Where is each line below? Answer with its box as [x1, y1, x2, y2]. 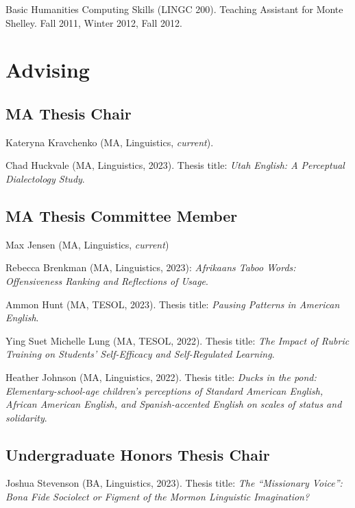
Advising [5, 56, 90, 84]
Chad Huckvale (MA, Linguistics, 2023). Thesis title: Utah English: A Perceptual [5, 158, 345, 172]
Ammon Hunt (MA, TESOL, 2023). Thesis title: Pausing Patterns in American [5, 297, 340, 311]
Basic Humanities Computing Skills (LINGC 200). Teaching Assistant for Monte [5, 2, 343, 16]
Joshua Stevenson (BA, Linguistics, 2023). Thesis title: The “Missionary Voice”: [5, 476, 343, 490]
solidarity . [5, 410, 47, 424]
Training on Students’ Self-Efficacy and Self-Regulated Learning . [5, 347, 275, 361]
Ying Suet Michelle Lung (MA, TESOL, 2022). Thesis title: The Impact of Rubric [5, 333, 350, 347]
